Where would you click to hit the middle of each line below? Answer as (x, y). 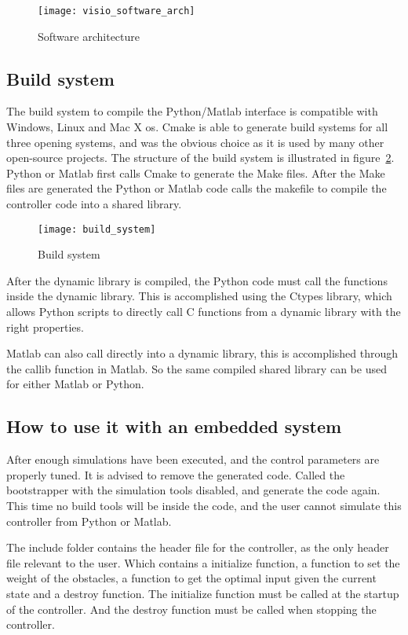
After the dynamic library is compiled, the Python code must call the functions (197, 280)
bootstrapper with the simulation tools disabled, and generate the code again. (193, 490)
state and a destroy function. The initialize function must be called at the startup (203, 593)
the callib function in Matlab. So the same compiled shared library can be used (197, 368)
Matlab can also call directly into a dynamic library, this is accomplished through (202, 353)
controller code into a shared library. (94, 204)
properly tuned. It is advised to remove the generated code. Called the (176, 474)
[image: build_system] (97, 229)
